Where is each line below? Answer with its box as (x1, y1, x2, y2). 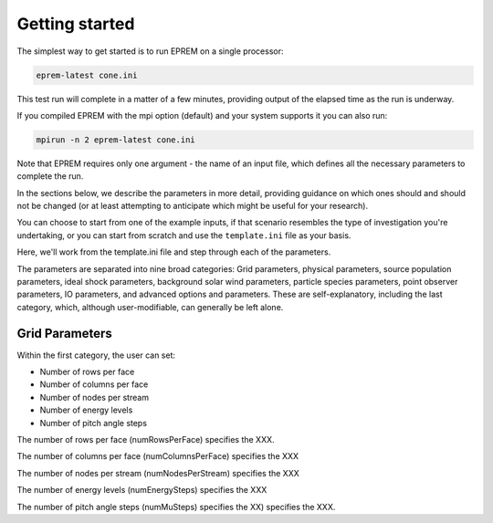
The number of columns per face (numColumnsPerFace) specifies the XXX (16, 451, 299, 462)
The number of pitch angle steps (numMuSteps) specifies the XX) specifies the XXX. (16, 501, 336, 512)
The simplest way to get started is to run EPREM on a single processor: (16, 46, 284, 57)
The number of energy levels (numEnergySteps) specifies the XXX (16, 485, 267, 496)
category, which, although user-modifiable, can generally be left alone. (16, 301, 284, 312)
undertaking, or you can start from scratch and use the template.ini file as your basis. (16, 229, 351, 241)
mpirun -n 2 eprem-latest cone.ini (36, 134, 195, 145)
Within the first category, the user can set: (16, 350, 176, 361)
